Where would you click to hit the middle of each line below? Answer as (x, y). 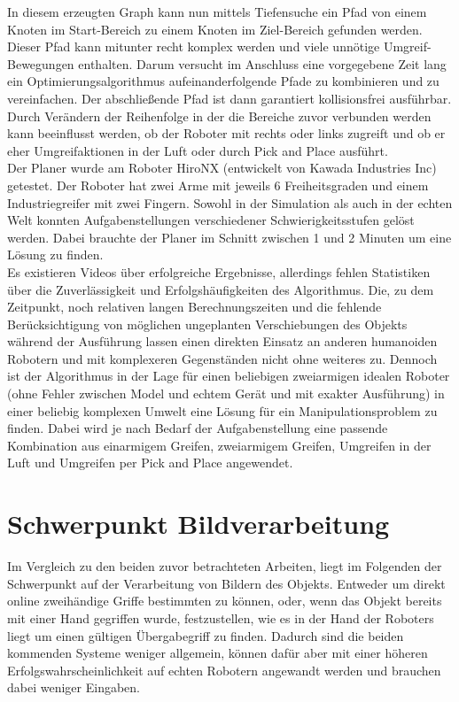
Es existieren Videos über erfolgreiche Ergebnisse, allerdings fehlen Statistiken (219, 271)
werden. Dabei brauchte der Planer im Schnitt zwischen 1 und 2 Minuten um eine (229, 237)
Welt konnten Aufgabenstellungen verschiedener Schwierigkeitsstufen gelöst (211, 220)
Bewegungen (41, 63)
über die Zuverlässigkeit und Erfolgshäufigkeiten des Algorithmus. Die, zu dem (221, 289)
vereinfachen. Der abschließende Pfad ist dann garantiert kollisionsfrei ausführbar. (229, 98)
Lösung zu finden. (55, 255)
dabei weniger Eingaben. (74, 687)
